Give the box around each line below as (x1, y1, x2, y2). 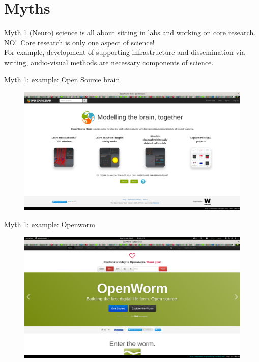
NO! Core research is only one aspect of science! (4, 37, 155, 47)
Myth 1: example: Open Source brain (4, 74, 120, 85)
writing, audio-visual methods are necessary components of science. (4, 57, 214, 67)
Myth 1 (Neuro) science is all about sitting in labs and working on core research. (4, 27, 256, 38)
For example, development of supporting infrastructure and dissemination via (4, 47, 245, 58)
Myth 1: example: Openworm (4, 218, 95, 229)
